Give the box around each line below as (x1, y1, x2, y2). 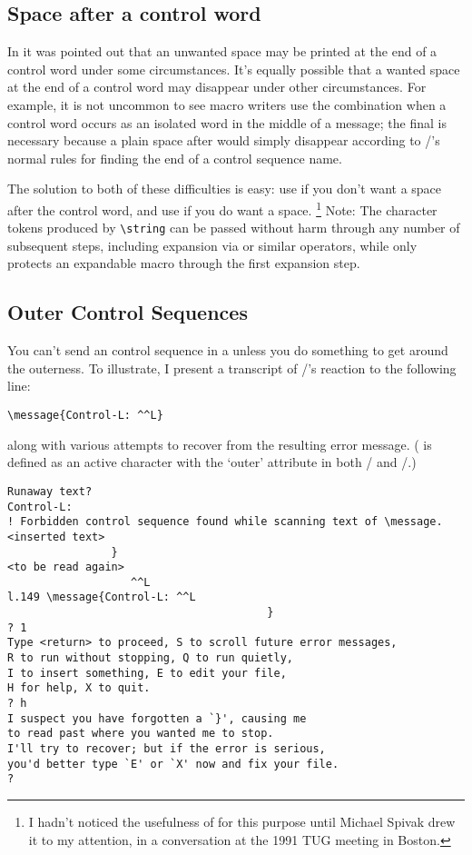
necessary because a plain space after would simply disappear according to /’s (7, 131, 440, 150)
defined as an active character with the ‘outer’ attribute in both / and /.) (7, 452, 417, 472)
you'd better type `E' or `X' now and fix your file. (7, 757, 339, 770)
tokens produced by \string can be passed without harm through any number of (7, 218, 460, 237)
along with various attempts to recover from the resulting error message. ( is (7, 434, 432, 453)
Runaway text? (7, 484, 93, 498)
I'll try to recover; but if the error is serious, (7, 742, 326, 756)
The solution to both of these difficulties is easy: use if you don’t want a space (7, 179, 442, 198)
